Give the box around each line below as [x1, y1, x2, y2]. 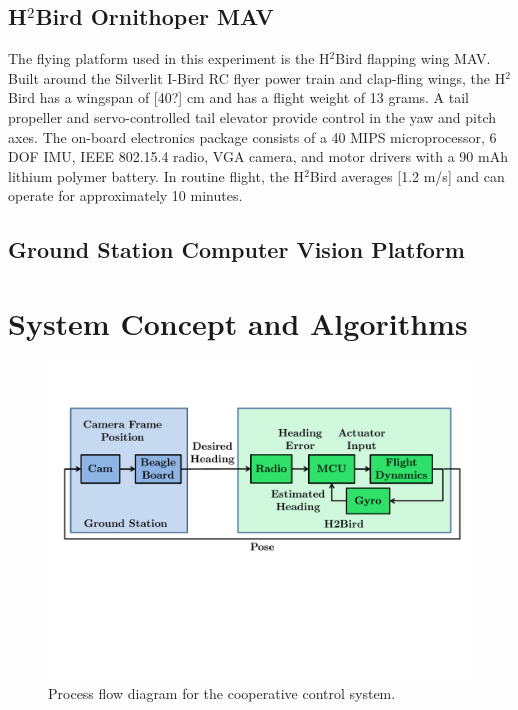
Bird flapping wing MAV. [335, 48, 491, 69]
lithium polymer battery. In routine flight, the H [8, 165, 305, 186]
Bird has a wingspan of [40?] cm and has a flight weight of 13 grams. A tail [8, 87, 470, 108]
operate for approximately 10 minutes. [8, 185, 243, 206]
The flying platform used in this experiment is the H [8, 48, 330, 69]
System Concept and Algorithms [8, 302, 468, 343]
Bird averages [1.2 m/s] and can [309, 165, 505, 186]
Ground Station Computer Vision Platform [8, 234, 465, 265]
